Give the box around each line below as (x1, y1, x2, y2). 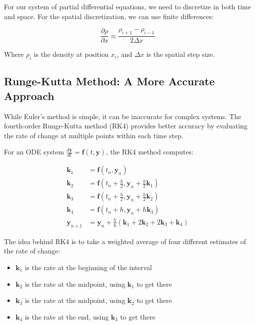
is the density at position (33, 49, 109, 59)
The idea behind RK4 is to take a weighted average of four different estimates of (4, 236, 246, 246)
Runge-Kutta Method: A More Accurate (4, 74, 215, 89)
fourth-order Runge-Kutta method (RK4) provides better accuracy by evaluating (4, 121, 248, 131)
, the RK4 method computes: (106, 147, 194, 157)
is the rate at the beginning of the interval (25, 262, 152, 272)
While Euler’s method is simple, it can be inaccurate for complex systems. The (4, 111, 241, 121)
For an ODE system (4, 147, 64, 157)
